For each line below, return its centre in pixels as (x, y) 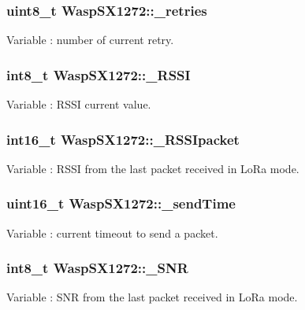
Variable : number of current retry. (90, 40)
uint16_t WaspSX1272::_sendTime (121, 203)
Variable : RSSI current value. (79, 104)
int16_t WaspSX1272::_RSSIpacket (123, 139)
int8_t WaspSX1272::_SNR (97, 268)
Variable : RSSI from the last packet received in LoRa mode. (153, 168)
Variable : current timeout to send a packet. (112, 232)
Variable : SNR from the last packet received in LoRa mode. (152, 297)
